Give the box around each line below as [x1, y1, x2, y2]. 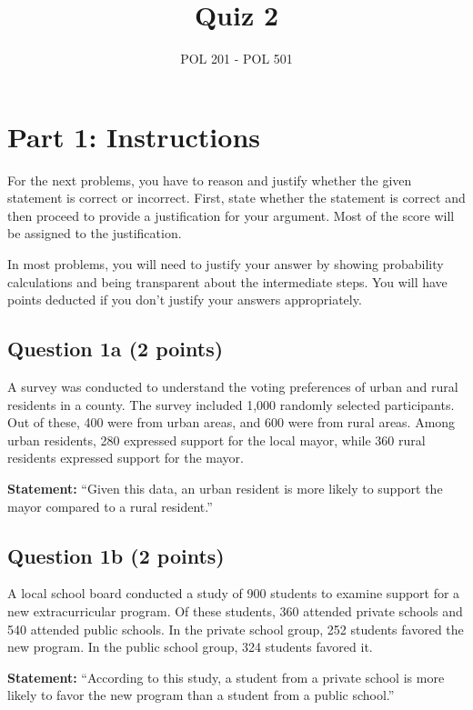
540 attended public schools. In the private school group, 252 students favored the [7, 619, 464, 638]
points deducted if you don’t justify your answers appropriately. [7, 290, 362, 309]
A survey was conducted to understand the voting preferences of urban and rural [7, 377, 458, 396]
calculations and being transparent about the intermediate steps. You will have [7, 272, 448, 291]
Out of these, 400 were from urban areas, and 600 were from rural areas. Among [7, 413, 456, 432]
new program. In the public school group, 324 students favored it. [7, 637, 373, 656]
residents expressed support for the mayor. [7, 448, 244, 467]
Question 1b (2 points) [7, 541, 225, 569]
